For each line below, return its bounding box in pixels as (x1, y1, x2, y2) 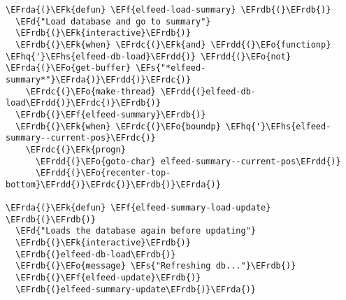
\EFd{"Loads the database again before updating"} (15, 226, 256, 236)
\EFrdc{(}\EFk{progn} (25, 144, 126, 155)
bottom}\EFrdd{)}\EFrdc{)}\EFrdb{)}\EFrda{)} (6, 179, 221, 190)
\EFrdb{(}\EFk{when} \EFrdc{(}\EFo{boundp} (15, 121, 221, 131)
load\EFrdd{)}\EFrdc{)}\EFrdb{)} (6, 98, 161, 108)
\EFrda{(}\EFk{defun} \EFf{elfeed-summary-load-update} (6, 203, 271, 213)
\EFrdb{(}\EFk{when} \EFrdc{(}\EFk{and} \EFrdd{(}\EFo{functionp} (15, 39, 331, 50)
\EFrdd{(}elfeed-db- (160, 86, 256, 97)
